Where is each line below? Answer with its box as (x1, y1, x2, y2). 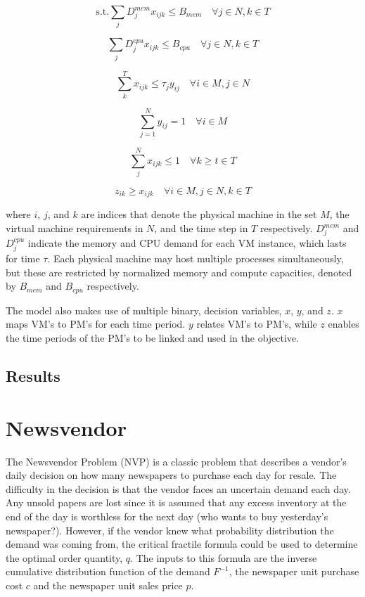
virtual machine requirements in (6, 221, 143, 236)
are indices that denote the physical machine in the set (81, 207, 317, 222)
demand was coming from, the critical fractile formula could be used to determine (6, 537, 358, 551)
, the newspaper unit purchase (229, 564, 359, 579)
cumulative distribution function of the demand (6, 564, 210, 579)
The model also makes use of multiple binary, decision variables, (6, 302, 282, 317)
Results (6, 365, 60, 387)
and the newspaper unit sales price (33, 577, 183, 592)
